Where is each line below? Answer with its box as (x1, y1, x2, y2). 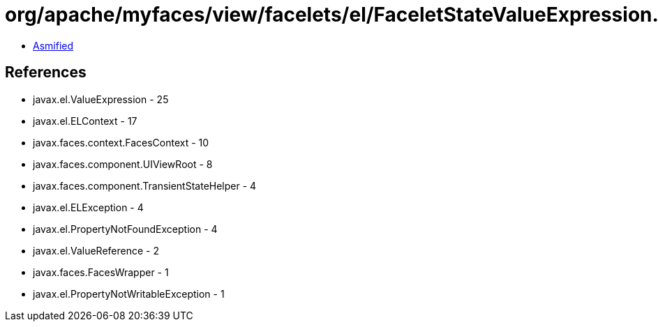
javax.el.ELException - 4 (33, 201, 144, 213)
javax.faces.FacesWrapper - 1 (33, 266, 169, 278)
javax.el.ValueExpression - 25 (33, 93, 169, 105)
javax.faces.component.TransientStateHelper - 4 (33, 179, 257, 192)
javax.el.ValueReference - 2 (33, 244, 159, 257)
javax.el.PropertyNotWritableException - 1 (33, 287, 225, 300)
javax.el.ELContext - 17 (33, 114, 137, 127)
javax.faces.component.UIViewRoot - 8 (33, 158, 213, 170)
